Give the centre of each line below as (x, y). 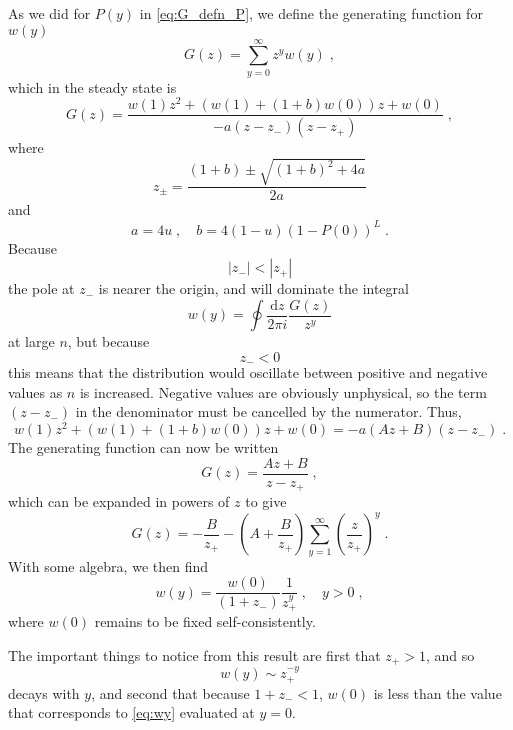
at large (31, 341)
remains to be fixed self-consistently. (205, 621)
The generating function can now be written (143, 447)
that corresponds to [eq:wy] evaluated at (131, 712)
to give (266, 501)
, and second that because (170, 692)
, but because (108, 341)
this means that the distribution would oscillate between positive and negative (248, 372)
